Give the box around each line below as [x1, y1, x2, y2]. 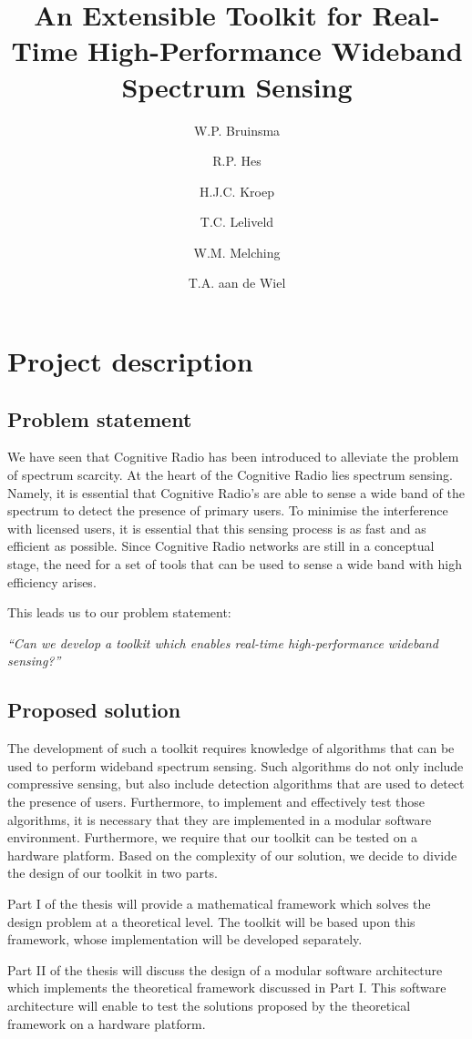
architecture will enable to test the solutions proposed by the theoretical [7, 995, 411, 1014]
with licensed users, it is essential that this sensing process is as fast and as [7, 518, 426, 537]
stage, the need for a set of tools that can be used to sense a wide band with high [7, 555, 463, 574]
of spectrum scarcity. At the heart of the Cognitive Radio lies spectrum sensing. [7, 465, 453, 484]
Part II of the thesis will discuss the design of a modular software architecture [7, 960, 443, 979]
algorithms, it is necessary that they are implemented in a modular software [7, 810, 432, 829]
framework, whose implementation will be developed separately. [7, 930, 363, 949]
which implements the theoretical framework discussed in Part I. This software [7, 978, 446, 997]
